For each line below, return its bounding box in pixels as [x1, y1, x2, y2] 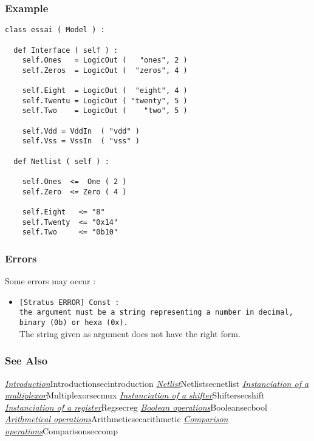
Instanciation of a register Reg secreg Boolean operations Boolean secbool [5, 400, 267, 413]
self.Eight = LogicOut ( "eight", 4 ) [22, 86, 188, 95]
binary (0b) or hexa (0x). [19, 318, 128, 327]
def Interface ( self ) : [13, 46, 118, 55]
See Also [5, 353, 48, 368]
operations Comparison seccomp [5, 424, 118, 437]
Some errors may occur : [5, 275, 96, 287]
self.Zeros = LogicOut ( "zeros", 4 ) [22, 66, 188, 75]
